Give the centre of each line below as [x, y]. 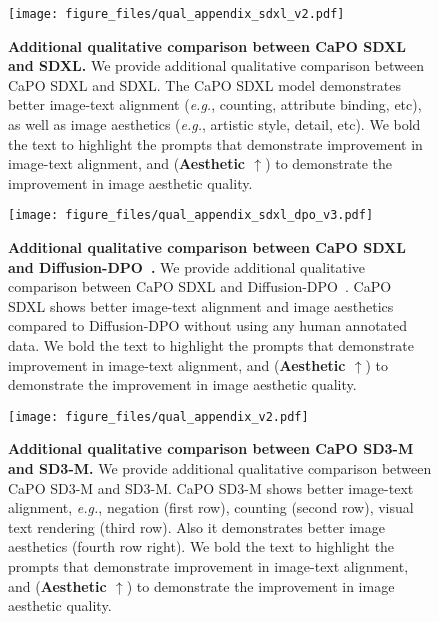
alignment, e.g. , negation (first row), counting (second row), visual [211, 507]
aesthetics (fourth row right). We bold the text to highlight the [201, 546]
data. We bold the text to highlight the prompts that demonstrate [211, 345]
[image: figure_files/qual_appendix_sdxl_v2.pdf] [176, 14]
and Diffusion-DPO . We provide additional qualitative [187, 266]
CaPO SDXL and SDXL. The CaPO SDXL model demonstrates [204, 84]
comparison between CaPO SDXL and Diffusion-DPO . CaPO [200, 286]
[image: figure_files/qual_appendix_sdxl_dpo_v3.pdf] [191, 215]
